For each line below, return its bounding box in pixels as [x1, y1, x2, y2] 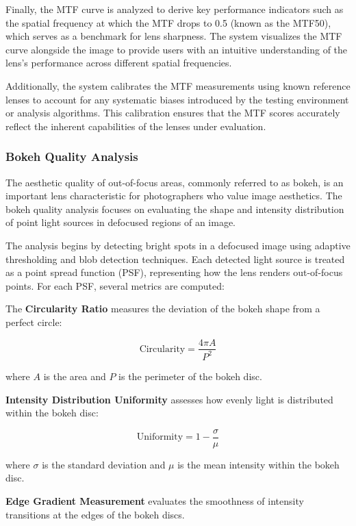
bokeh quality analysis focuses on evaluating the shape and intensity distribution [5, 201, 344, 216]
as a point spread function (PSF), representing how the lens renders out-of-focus [5, 265, 343, 279]
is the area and [43, 368, 106, 383]
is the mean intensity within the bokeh [177, 457, 340, 471]
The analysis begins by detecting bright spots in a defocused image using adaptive [5, 238, 351, 252]
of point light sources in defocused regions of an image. [5, 215, 236, 229]
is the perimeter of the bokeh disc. [118, 368, 262, 383]
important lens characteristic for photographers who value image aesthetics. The [5, 188, 342, 203]
